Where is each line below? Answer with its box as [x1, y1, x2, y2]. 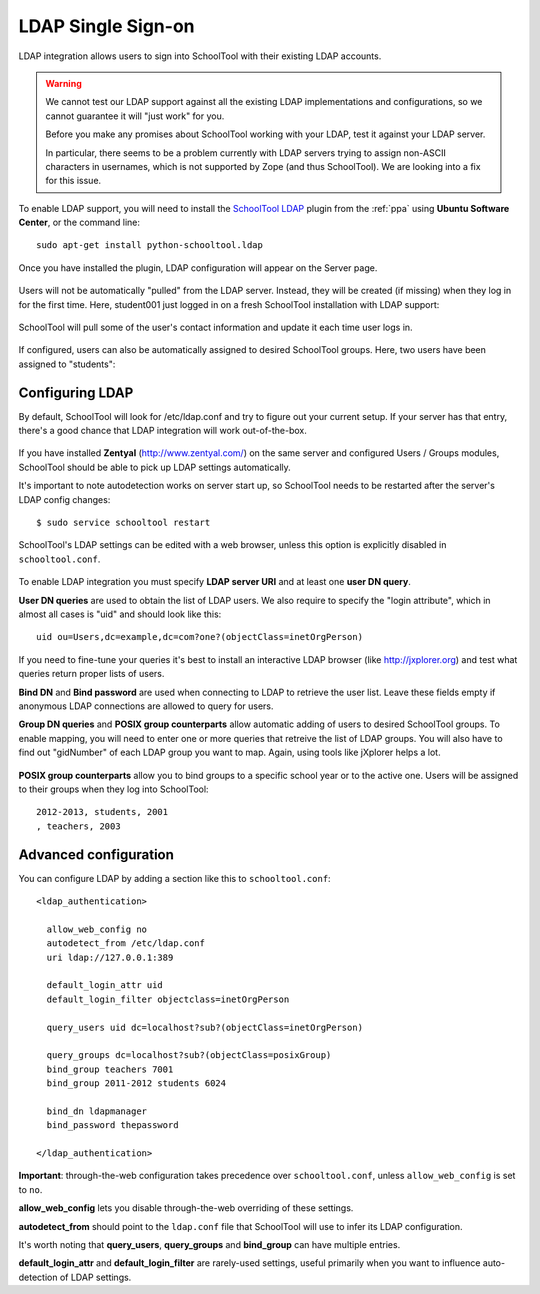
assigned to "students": [18, 358, 116, 370]
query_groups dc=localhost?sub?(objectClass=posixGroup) [46, 1050, 332, 1061]
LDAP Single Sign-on [18, 15, 195, 37]
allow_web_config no [46, 923, 148, 935]
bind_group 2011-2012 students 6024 [46, 1078, 227, 1089]
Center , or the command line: [18, 216, 140, 229]
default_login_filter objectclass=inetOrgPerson [46, 993, 290, 1005]
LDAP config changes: [18, 493, 111, 505]
